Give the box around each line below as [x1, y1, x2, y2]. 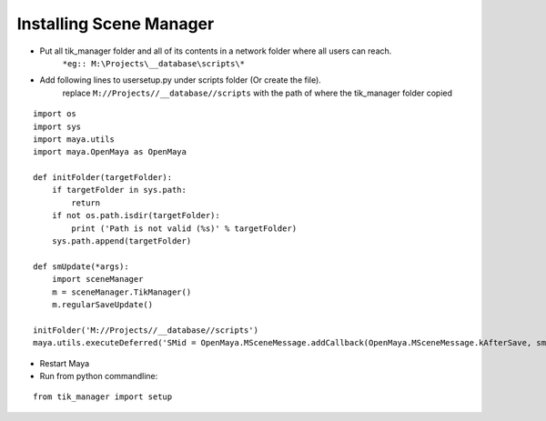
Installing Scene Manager [16, 14, 215, 34]
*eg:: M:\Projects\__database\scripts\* [62, 58, 246, 68]
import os [33, 109, 76, 119]
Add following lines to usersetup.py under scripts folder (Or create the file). [39, 75, 322, 85]
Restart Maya [39, 357, 90, 368]
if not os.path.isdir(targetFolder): [51, 210, 220, 221]
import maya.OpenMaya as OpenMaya [33, 146, 187, 157]
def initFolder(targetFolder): [33, 173, 173, 183]
